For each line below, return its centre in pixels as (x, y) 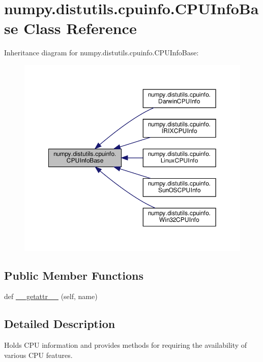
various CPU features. (38, 355)
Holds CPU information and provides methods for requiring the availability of (126, 345)
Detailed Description (60, 324)
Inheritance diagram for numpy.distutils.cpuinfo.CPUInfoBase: (101, 53)
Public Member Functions (74, 275)
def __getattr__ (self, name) (51, 296)
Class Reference (80, 28)
